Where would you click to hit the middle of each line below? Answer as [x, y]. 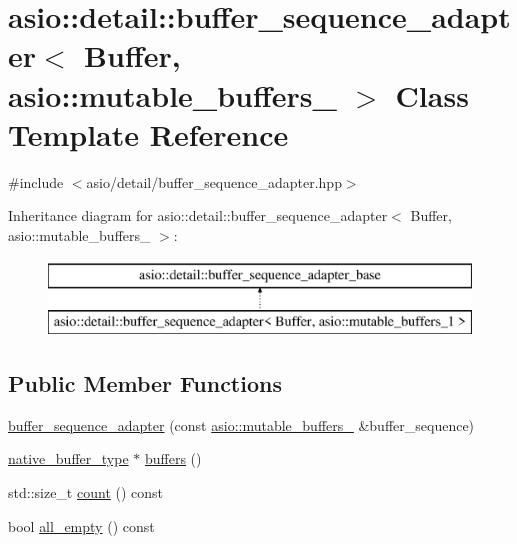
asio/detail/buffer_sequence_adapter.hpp [214, 181]
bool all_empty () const [81, 525]
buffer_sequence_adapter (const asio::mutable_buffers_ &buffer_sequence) [241, 424]
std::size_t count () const [86, 492]
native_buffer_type [68, 458]
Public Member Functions [145, 383]
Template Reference [148, 133]
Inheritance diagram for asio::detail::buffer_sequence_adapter [198, 215]
